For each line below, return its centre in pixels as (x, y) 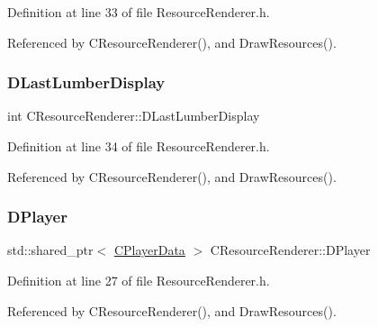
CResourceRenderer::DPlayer (290, 250)
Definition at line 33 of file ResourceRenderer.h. (139, 12)
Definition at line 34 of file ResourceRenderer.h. (139, 146)
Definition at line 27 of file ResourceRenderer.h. (139, 280)
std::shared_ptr (50, 250)
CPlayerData (149, 250)
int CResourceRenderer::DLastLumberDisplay (134, 116)
